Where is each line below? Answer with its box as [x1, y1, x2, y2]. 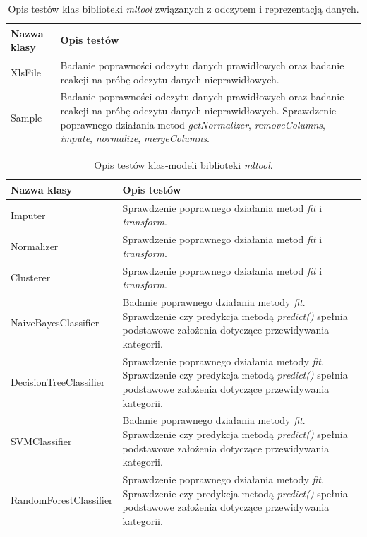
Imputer [11, 207, 46, 222]
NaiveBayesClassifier [11, 315, 100, 330]
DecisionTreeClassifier [11, 374, 105, 389]
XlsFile [11, 64, 42, 79]
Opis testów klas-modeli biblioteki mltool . [94, 158, 273, 172]
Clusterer [11, 270, 51, 285]
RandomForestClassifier [11, 492, 113, 507]
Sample [11, 110, 42, 124]
